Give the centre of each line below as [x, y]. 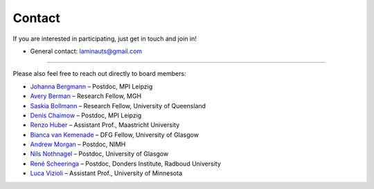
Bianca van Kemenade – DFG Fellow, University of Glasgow [114, 135]
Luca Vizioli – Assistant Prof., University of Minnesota [106, 173]
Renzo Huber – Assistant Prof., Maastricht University [105, 125]
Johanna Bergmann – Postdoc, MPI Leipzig [91, 86]
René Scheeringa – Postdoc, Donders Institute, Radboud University [126, 163]
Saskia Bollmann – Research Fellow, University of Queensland [118, 106]
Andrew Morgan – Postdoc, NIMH [78, 144]
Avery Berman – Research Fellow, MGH [86, 96]
